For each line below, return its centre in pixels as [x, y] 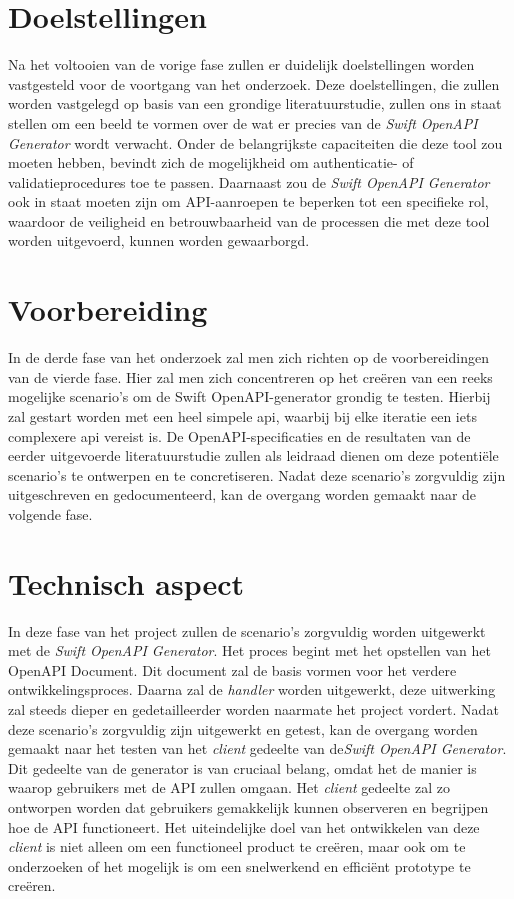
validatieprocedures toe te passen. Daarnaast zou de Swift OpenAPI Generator [249, 181]
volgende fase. [50, 513]
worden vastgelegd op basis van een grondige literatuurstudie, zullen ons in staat [255, 103]
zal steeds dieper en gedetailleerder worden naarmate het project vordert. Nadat [253, 709]
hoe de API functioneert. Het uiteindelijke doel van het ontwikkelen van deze [244, 826]
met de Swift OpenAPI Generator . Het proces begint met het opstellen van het [249, 650]
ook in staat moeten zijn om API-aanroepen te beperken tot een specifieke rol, [248, 201]
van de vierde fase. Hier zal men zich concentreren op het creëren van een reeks [250, 376]
